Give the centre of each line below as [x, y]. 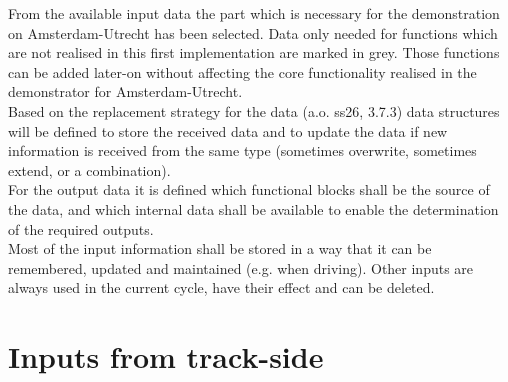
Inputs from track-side [166, 356]
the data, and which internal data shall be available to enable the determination [253, 208]
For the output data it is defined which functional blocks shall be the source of [249, 189]
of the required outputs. [81, 228]
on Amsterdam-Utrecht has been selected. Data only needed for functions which [253, 32]
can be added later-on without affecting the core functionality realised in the [242, 71]
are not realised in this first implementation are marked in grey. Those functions [254, 52]
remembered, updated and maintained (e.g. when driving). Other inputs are [241, 267]
